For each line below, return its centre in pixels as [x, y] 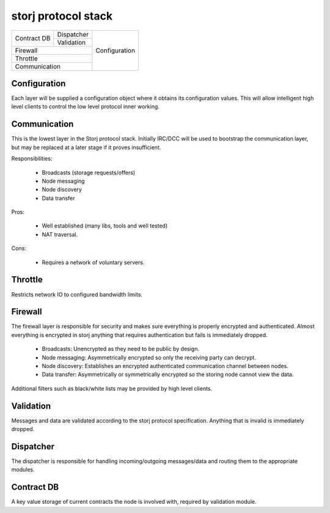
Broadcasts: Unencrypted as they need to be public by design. [121, 349]
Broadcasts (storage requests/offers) [89, 172]
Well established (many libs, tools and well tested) [105, 226]
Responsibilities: [32, 158]
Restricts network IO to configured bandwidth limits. [77, 294]
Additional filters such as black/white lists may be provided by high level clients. [112, 388]
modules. [23, 470]
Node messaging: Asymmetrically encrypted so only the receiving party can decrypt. [149, 357]
